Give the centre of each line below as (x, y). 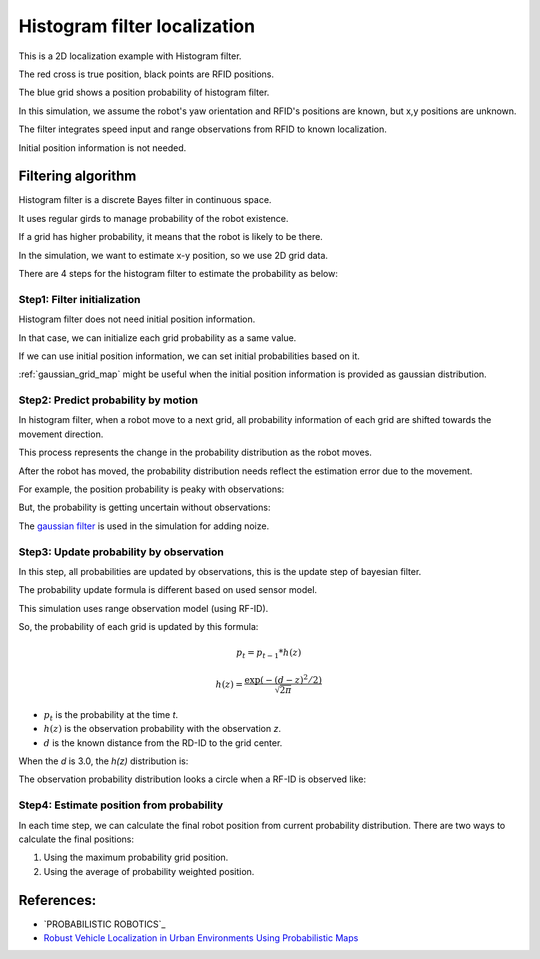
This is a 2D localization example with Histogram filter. (130, 56)
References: (57, 900)
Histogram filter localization (136, 26)
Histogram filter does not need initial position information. (137, 319)
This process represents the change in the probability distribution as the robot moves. (195, 452)
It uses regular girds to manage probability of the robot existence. (153, 218)
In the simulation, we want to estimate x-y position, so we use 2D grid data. (173, 255)
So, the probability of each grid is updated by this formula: (138, 627)
